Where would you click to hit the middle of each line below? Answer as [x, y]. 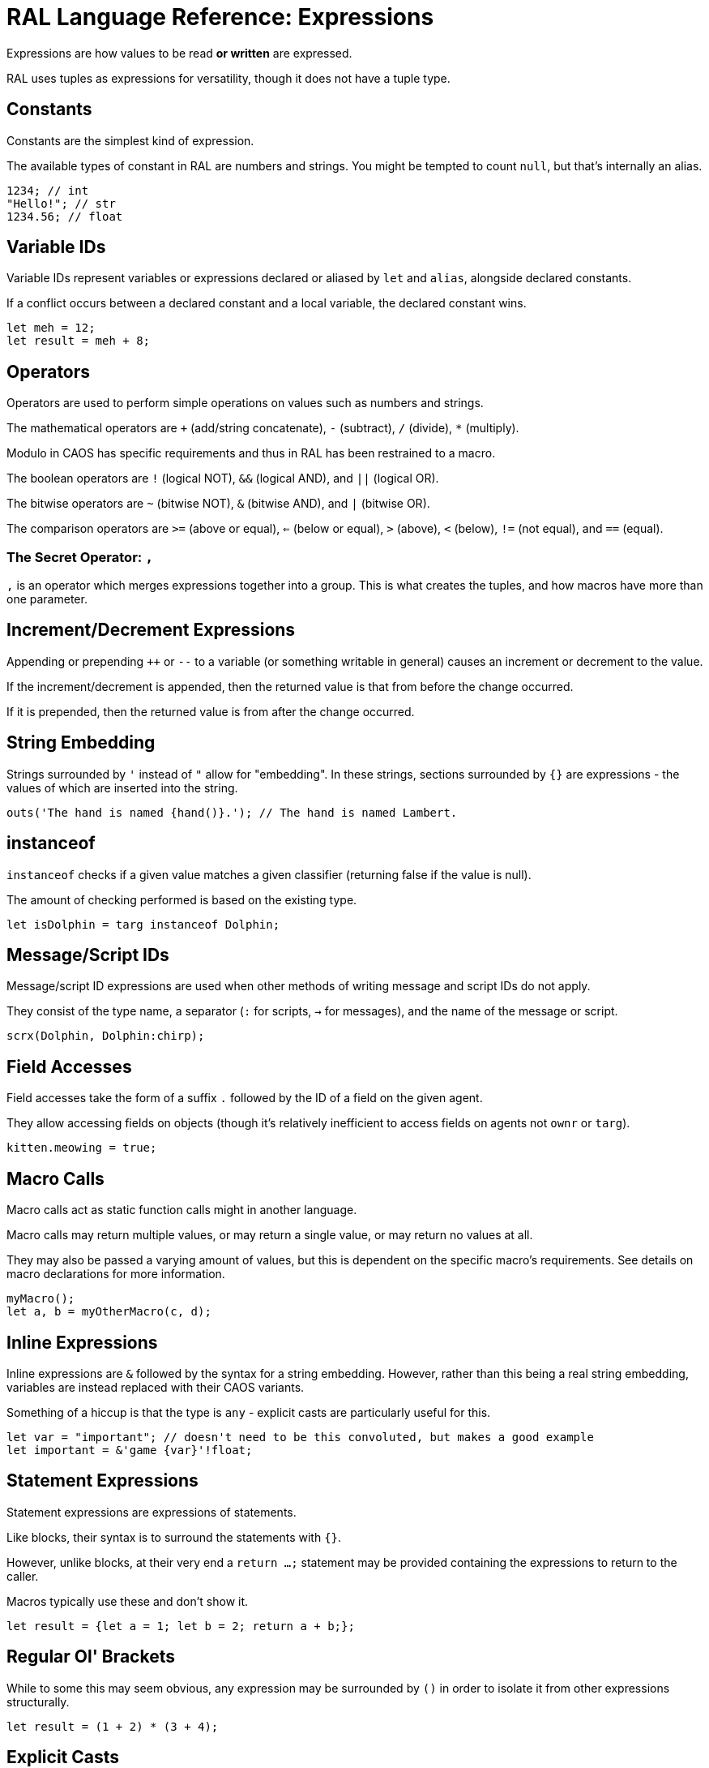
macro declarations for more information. [116, 1274]
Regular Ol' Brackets [91, 1657]
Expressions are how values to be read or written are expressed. [179, 53]
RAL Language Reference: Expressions [220, 17]
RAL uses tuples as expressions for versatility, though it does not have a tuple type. [229, 78]
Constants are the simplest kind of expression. [130, 140]
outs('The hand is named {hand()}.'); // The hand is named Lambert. [232, 812]
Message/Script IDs [88, 955]
